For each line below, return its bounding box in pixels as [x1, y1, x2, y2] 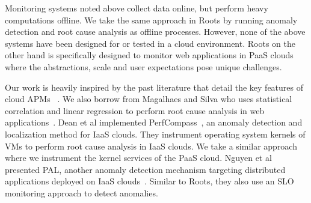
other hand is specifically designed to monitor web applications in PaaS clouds [5, 49, 294, 61]
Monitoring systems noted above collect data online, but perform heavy [5, 2, 268, 14]
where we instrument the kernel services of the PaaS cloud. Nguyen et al [5, 151, 272, 164]
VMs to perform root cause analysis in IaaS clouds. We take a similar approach [5, 139, 297, 152]
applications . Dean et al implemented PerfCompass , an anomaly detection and [5, 116, 303, 129]
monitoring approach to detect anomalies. [5, 186, 158, 199]
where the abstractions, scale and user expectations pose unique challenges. [5, 60, 282, 73]
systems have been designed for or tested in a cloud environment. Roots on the [5, 37, 295, 49]
